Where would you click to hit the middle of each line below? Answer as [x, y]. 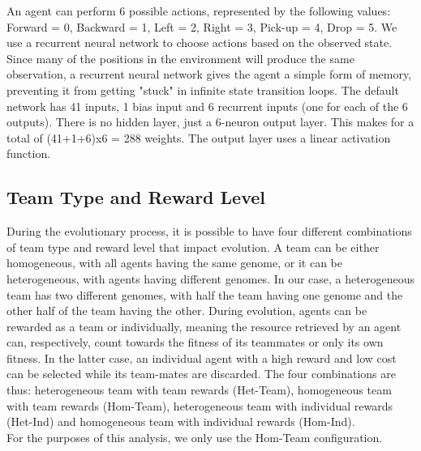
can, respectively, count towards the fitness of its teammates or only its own [195, 342]
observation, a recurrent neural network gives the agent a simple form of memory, [209, 74]
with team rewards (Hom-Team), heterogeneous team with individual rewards [200, 405]
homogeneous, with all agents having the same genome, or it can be [175, 263]
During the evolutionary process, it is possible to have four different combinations [209, 231]
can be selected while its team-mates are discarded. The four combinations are [201, 374]
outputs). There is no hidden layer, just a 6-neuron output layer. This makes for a [210, 122]
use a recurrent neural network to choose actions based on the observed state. [200, 43]
